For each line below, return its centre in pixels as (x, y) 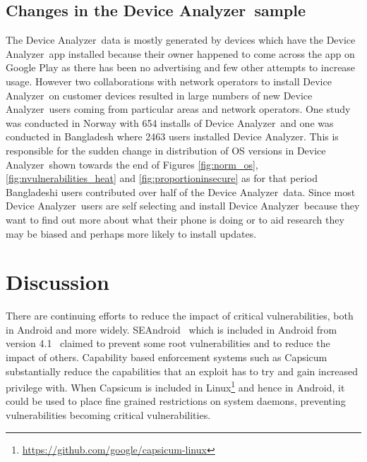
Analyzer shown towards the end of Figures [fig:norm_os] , (132, 164)
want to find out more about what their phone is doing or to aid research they (175, 219)
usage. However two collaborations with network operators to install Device (169, 81)
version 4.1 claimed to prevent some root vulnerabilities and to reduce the (168, 343)
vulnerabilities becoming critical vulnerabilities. (108, 415)
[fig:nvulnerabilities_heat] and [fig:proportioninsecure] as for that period (162, 178)
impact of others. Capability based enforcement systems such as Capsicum (167, 357)
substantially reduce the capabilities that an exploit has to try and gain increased (182, 371)
